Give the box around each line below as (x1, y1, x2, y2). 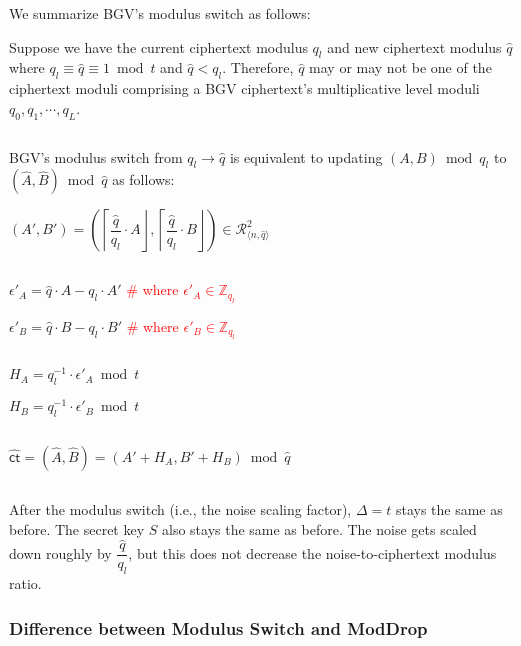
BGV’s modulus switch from (9, 146, 183, 167)
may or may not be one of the (309, 57, 492, 78)
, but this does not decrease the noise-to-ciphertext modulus (128, 542, 497, 563)
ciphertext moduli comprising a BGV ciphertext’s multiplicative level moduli (9, 78, 480, 99)
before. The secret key (9, 518, 145, 539)
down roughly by (9, 542, 112, 563)
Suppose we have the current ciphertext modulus (9, 36, 308, 57)
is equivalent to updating (229, 146, 383, 167)
